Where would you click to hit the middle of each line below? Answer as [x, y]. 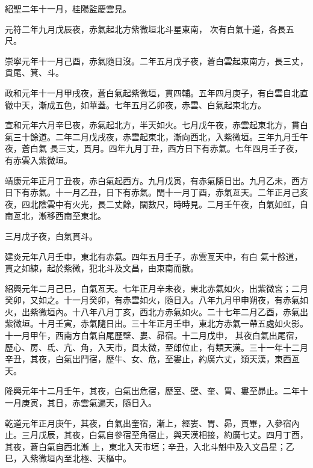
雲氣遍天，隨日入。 [118, 403]
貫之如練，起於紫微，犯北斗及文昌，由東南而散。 [102, 268]
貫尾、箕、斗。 [34, 72]
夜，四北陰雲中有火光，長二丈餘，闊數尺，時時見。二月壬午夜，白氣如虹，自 [156, 204]
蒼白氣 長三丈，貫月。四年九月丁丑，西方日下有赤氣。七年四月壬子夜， [162, 148]
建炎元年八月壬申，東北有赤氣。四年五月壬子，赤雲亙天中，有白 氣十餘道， [154, 256]
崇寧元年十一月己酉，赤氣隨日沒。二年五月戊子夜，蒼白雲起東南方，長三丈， [156, 60]
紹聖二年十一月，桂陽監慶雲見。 [68, 8]
